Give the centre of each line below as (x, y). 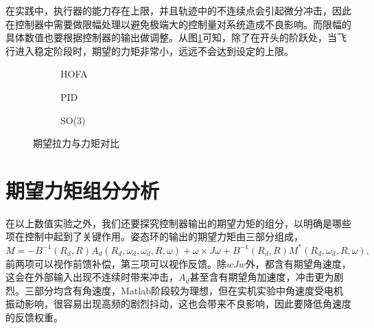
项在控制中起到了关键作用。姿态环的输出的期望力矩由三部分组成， (154, 236)
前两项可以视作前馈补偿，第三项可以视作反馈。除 (116, 263)
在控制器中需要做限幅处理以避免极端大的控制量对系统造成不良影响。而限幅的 (178, 24)
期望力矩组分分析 (83, 190)
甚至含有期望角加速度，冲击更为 (262, 277)
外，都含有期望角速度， (298, 263)
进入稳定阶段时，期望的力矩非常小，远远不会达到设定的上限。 (154, 50)
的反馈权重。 (34, 317)
